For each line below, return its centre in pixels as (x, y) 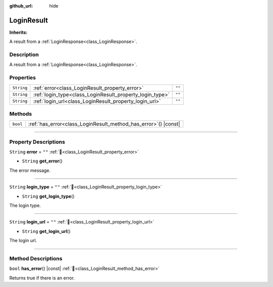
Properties (23, 78)
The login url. (23, 241)
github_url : (21, 6)
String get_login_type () (48, 196)
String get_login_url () (46, 231)
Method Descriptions (36, 258)
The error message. (30, 170)
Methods (21, 113)
